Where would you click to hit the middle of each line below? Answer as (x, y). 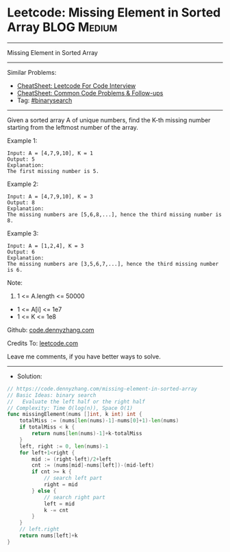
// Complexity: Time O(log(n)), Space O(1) (70, 408)
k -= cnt (56, 510)
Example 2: (23, 184)
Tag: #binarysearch (44, 100)
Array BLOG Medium (62, 27)
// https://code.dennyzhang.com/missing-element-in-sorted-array (102, 389)
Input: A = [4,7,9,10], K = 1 (50, 153)
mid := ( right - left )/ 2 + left (72, 459)
